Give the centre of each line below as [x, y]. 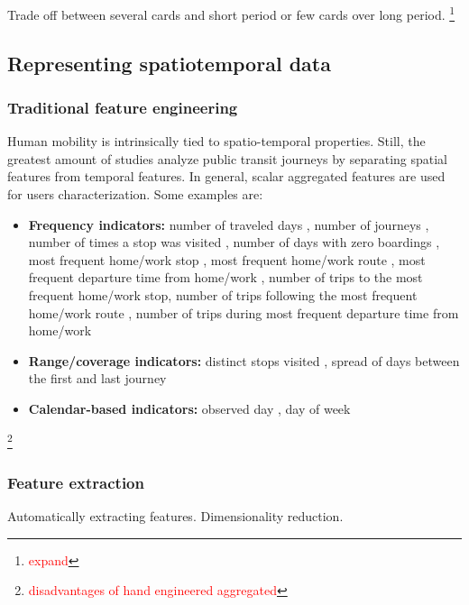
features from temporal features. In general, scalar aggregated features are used [226, 176]
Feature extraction [76, 482]
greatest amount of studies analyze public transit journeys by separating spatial [227, 158]
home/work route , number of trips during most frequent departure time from [244, 312]
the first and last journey [97, 378]
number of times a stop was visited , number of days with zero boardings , [234, 242]
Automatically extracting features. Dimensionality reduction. [175, 516]
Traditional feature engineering [123, 107]
